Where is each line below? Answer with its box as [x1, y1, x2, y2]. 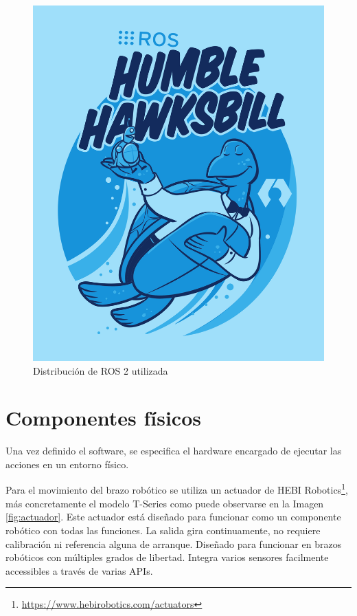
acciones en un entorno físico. [5, 456, 129, 471]
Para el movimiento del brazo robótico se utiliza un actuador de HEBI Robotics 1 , [5, 481, 348, 497]
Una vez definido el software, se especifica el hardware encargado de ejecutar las [5, 443, 342, 458]
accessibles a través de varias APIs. [5, 563, 153, 577]
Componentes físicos [5, 404, 201, 432]
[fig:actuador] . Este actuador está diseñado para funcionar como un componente [5, 509, 341, 524]
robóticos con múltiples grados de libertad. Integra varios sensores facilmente [5, 550, 329, 564]
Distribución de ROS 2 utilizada [33, 363, 168, 377]
